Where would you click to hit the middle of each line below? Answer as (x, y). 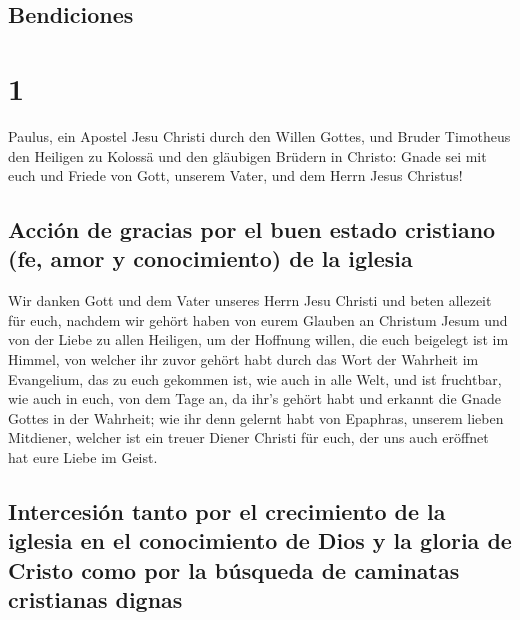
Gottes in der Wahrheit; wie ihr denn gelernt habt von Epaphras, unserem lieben (256, 417)
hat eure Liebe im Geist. (83, 457)
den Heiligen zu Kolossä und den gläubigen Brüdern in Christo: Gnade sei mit (247, 155)
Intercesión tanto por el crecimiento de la (227, 511)
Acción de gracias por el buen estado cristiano (252, 229)
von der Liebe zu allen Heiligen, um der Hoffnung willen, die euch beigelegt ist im (258, 339)
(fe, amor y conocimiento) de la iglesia (210, 258)
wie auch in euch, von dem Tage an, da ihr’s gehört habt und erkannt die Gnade (255, 398)
